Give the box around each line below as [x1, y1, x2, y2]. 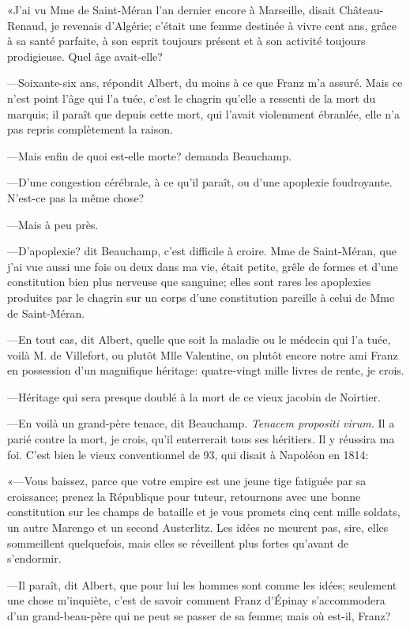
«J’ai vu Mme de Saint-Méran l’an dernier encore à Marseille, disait [7, 2, 336, 17]
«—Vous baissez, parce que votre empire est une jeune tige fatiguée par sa [7, 473, 367, 489]
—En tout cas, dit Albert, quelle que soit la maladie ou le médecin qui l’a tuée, [7, 331, 391, 348]
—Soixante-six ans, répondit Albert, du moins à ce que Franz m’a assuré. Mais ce [7, 74, 403, 91]
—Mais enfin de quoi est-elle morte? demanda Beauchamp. [7, 147, 292, 164]
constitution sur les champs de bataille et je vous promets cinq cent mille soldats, [7, 503, 401, 520]
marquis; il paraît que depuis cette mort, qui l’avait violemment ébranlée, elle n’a [7, 105, 400, 122]
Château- [339, 2, 384, 17]
